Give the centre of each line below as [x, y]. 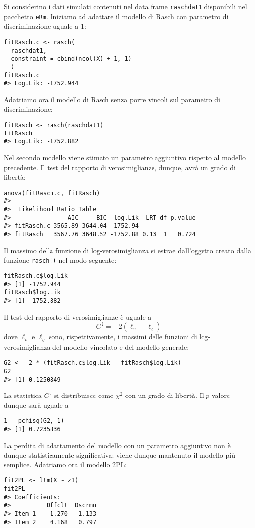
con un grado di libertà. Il [164, 395]
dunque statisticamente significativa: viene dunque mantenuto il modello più [120, 455]
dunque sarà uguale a [36, 405]
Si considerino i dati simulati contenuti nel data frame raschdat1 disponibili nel [126, 6]
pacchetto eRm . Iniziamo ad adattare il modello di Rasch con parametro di [116, 16]
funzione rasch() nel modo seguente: [60, 260]
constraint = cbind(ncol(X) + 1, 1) [71, 59]
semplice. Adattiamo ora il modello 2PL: [66, 464]
